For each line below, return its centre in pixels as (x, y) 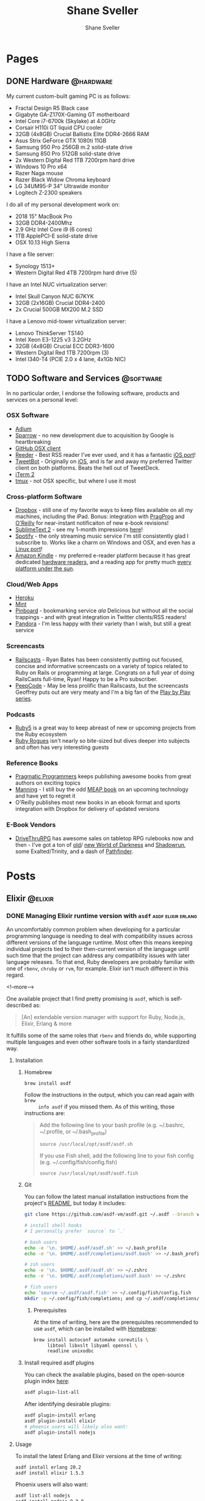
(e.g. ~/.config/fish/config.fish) (78, 1162)
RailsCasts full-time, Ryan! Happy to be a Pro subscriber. (86, 679)
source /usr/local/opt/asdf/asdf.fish (89, 1173)
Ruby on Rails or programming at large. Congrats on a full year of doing (105, 672)
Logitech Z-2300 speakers (49, 192)
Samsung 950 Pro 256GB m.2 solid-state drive (74, 147)
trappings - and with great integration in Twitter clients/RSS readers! (101, 617)
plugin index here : (47, 1381)
